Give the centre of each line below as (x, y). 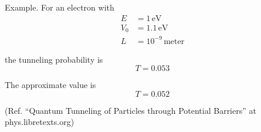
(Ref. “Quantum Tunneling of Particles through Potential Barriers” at (130, 110)
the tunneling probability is (54, 59)
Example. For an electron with (60, 7)
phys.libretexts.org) (40, 122)
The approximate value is (50, 85)
